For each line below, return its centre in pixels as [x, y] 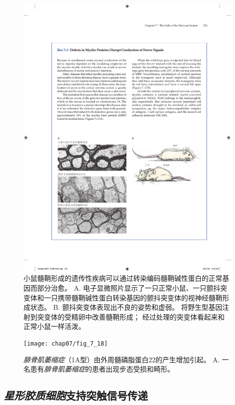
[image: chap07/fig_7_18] [66, 343]
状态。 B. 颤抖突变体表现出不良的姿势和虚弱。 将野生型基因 [126, 307]
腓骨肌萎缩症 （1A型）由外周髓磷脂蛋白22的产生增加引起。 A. [122, 359]
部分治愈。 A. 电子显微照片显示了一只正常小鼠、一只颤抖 [129, 287]
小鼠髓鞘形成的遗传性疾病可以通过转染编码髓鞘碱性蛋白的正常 [123, 278]
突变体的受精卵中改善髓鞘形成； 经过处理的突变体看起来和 [131, 316]
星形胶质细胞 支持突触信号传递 [76, 395]
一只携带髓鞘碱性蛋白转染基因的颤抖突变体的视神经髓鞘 [133, 297]
